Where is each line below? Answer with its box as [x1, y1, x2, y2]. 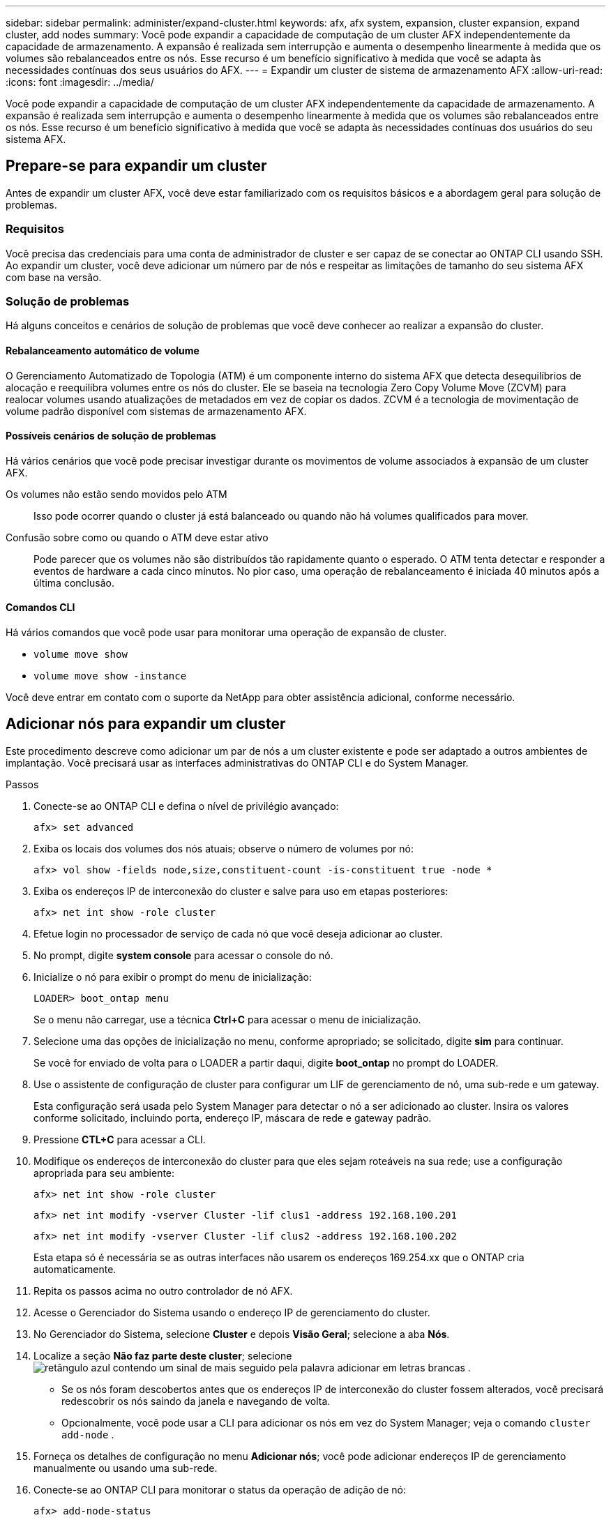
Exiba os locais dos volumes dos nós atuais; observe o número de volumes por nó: [33, 842, 414, 855]
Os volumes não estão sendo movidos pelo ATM [6, 488, 227, 500]
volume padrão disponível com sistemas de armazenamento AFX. [6, 405, 307, 417]
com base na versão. [6, 271, 102, 283]
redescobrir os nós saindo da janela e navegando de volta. [61, 1394, 331, 1407]
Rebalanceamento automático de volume [6, 344, 199, 356]
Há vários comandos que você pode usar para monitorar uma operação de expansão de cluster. [6, 626, 447, 638]
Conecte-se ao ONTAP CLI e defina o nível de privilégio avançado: [33, 799, 339, 812]
